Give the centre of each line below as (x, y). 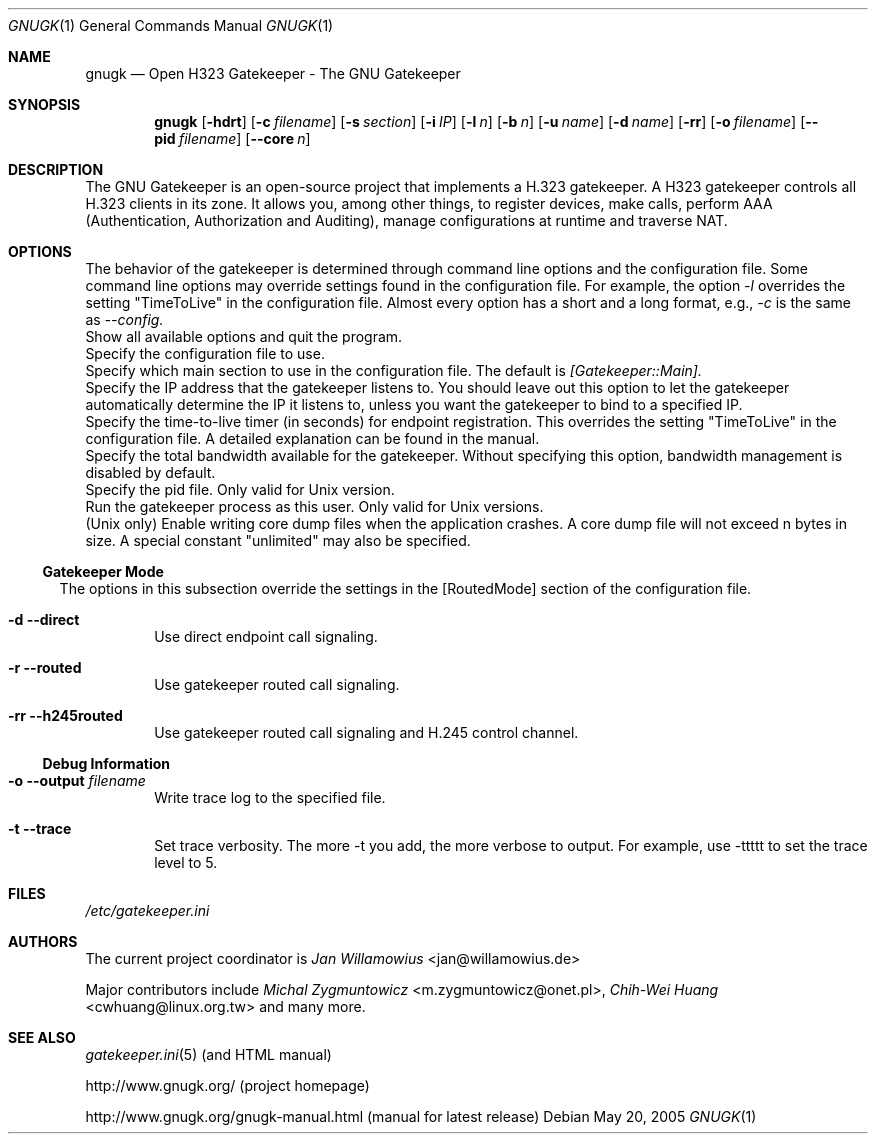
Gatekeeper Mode (103, 571)
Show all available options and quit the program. (244, 336)
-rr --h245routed (65, 715)
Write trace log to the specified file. (270, 797)
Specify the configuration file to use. (205, 353)
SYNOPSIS (44, 104)
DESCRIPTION (56, 169)
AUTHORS (43, 941)
